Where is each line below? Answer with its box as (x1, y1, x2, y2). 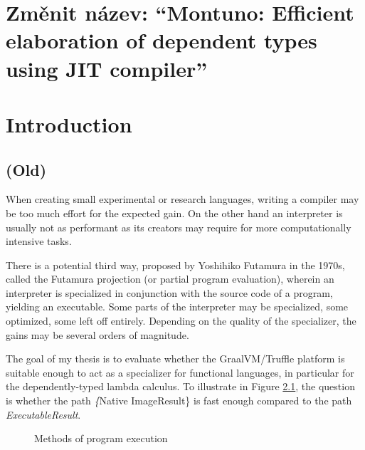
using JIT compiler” (6, 53, 208, 83)
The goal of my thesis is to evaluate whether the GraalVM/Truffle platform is (6, 351, 345, 366)
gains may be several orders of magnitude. (6, 327, 189, 342)
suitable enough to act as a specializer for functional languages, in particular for (6, 365, 354, 380)
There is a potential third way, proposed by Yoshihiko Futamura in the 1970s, (6, 257, 345, 272)
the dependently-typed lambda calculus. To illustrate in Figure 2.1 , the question (6, 379, 355, 394)
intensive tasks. (6, 234, 72, 248)
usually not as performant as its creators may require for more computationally (6, 219, 351, 234)
